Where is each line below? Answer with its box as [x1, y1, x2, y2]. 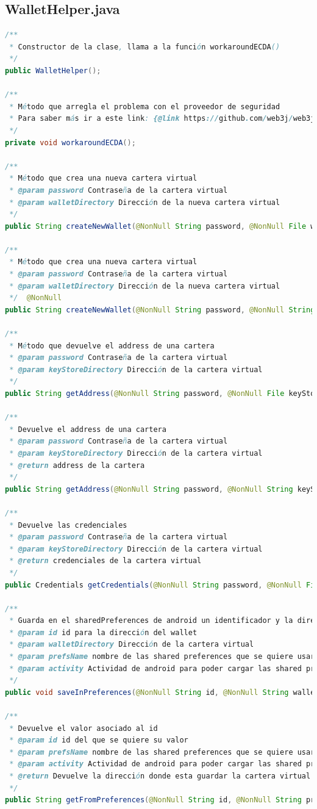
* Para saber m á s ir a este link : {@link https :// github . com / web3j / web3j [9, 114, 315, 123]
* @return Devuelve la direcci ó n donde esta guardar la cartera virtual [9, 772, 311, 781]
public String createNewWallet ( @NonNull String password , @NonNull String [5, 305, 315, 314]
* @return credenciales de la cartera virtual [9, 556, 202, 566]
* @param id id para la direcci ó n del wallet [9, 628, 198, 637]
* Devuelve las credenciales [9, 520, 127, 530]
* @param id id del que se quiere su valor [9, 736, 188, 745]
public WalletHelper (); [5, 66, 101, 75]
